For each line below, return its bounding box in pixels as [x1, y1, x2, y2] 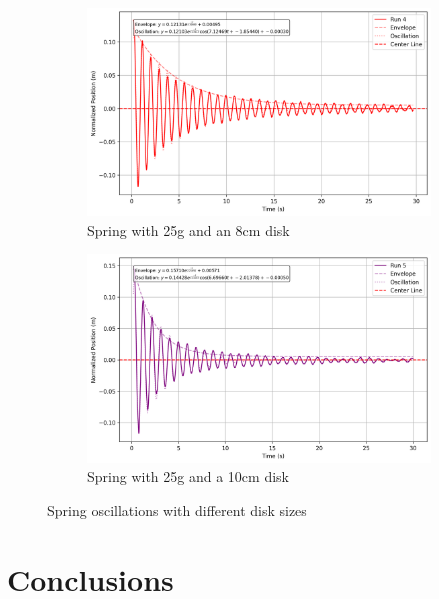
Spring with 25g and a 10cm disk [87, 466, 289, 487]
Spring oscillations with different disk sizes [47, 499, 307, 520]
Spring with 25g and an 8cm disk [87, 219, 290, 240]
